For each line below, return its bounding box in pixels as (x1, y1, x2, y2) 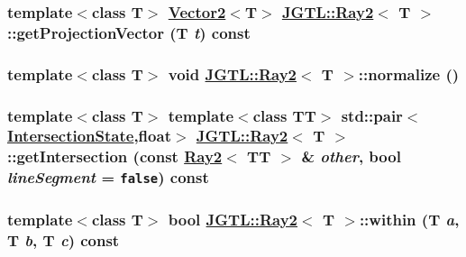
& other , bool (301, 145, 401, 168)
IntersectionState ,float (7, 124, 171, 147)
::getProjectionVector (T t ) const (7, 21, 251, 43)
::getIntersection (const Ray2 (7, 145, 223, 168)
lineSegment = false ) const (7, 166, 209, 188)
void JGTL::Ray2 (168, 62, 297, 85)
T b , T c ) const (7, 228, 120, 251)
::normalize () (358, 62, 460, 85)
